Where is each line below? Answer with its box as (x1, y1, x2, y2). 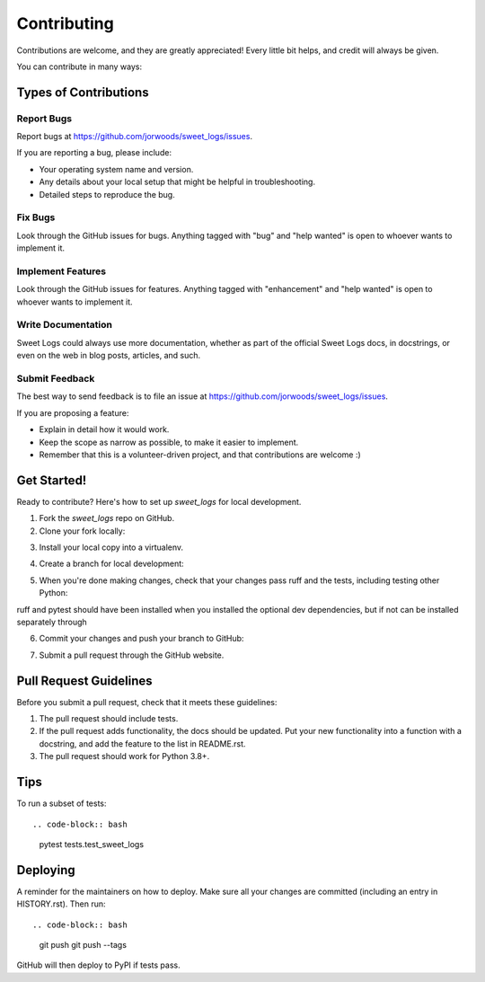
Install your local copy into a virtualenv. (39, 542, 184, 553)
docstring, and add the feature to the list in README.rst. (39, 738, 246, 749)
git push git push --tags (39, 940, 128, 950)
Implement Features (16, 265, 107, 278)
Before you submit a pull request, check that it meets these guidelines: (16, 696, 278, 707)
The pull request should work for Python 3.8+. (39, 751, 210, 762)
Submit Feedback (16, 373, 95, 385)
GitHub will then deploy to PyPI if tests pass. (16, 960, 181, 970)
